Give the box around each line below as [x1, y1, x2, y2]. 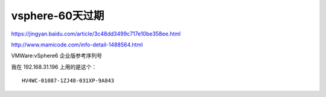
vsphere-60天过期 [11, 9, 104, 22]
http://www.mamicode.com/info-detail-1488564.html [11, 41, 143, 48]
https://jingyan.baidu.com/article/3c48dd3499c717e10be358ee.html [11, 30, 181, 37]
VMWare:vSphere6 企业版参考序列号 [11, 52, 103, 60]
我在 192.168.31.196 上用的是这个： [11, 63, 97, 70]
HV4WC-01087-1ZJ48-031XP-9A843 [22, 77, 115, 84]
